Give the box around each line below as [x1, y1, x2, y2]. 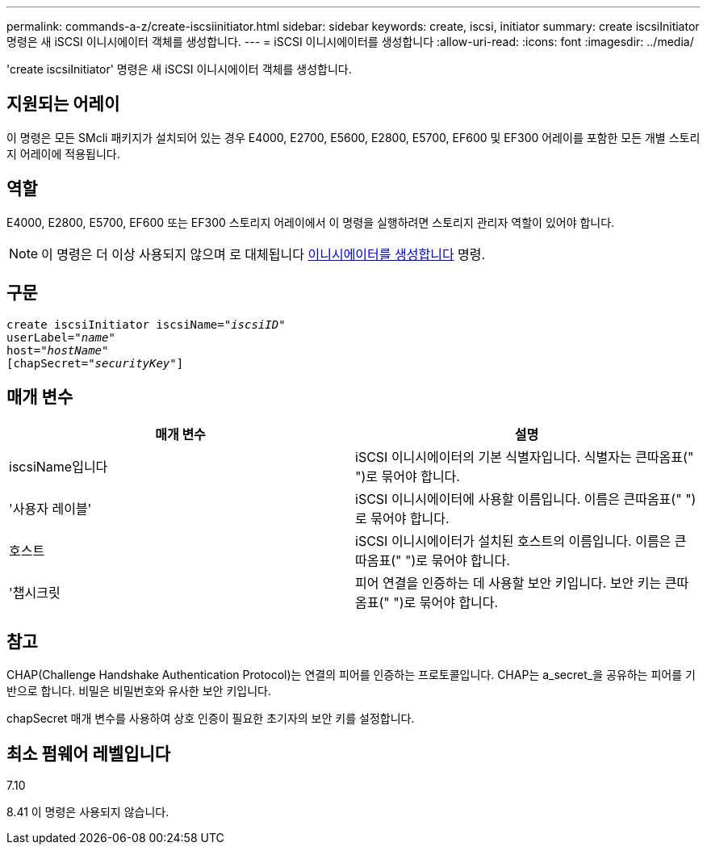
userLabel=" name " [6, 330, 115, 344]
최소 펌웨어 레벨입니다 [6, 743, 171, 764]
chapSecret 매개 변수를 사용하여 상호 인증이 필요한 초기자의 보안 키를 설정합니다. [6, 711, 415, 726]
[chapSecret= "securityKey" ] [6, 356, 184, 370]
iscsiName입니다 [9, 459, 108, 476]
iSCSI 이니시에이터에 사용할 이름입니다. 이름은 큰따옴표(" [355, 491, 682, 508]
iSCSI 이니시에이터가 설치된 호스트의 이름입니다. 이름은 [355, 533, 671, 550]
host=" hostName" [6, 343, 109, 357]
